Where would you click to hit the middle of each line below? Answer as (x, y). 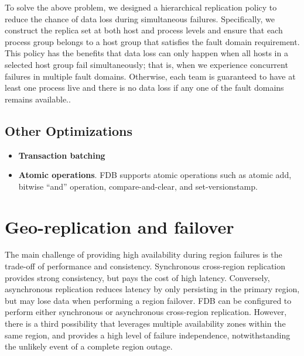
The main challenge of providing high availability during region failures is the (144, 254)
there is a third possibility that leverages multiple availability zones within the (145, 324)
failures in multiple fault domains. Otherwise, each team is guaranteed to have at (150, 76)
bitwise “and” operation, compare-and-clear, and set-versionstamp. (138, 186)
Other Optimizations (69, 130)
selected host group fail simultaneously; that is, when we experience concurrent (146, 64)
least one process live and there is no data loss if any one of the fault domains (144, 88)
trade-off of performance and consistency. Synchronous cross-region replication (145, 266)
